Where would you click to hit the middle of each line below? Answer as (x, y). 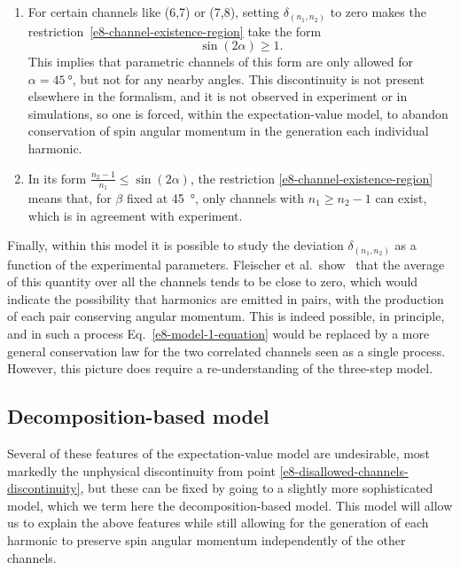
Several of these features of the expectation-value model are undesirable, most (218, 453)
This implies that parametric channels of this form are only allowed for (220, 62)
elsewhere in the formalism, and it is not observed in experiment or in (218, 96)
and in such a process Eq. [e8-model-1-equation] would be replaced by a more (218, 333)
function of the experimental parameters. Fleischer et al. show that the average (226, 264)
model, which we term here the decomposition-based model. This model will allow (230, 505)
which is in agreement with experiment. (135, 215)
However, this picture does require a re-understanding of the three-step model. (220, 368)
